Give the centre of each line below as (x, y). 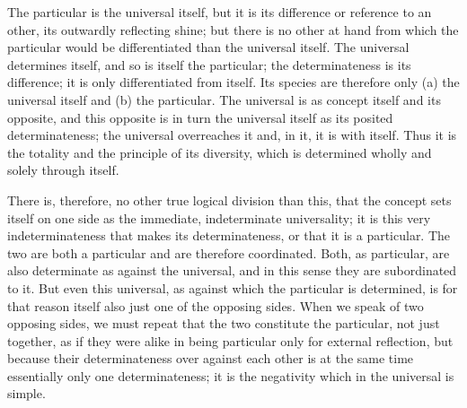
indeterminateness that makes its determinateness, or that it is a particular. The (229, 235)
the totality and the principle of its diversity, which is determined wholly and (220, 152)
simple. (26, 393)
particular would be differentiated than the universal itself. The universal (208, 47)
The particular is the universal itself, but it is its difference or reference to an (220, 12)
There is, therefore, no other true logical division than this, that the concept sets (229, 200)
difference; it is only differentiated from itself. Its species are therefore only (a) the (233, 82)
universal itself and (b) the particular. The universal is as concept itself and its (224, 99)
